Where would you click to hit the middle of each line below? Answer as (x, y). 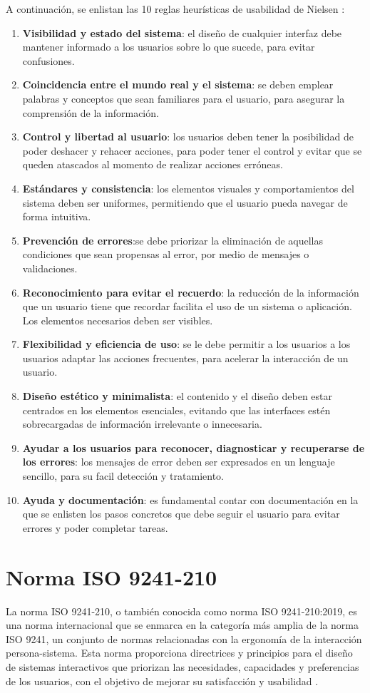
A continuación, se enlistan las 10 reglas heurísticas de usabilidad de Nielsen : (175, 9)
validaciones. (50, 268)
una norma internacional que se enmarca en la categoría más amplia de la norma (182, 625)
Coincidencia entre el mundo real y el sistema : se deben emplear (178, 84)
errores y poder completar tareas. (95, 527)
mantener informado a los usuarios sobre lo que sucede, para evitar (169, 47)
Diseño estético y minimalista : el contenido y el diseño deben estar (178, 396)
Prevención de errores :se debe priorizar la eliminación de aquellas (173, 240)
